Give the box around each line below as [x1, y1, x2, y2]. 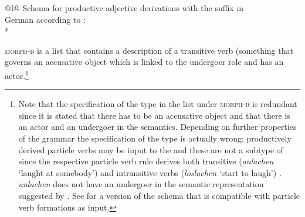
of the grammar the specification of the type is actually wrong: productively [18, 132, 292, 144]
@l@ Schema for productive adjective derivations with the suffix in [5, 2, 244, 13]
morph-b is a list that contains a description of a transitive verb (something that [5, 44, 293, 56]
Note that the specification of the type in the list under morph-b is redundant [18, 98, 297, 110]
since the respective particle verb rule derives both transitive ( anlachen [18, 155, 274, 167]
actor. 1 [5, 67, 29, 81]
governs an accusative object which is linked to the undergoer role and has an [5, 56, 284, 68]
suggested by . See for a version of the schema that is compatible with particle [18, 189, 300, 201]
